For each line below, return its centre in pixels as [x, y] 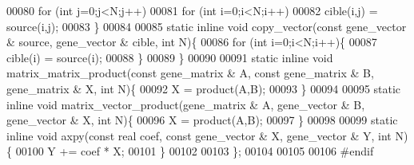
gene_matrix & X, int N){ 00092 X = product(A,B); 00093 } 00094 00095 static [204, 88]
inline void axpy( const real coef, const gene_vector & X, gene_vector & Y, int [199, 135]
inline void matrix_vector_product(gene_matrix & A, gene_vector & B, [186, 104]
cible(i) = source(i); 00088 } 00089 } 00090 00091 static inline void [170, 57]
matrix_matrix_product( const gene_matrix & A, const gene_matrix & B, [190, 73]
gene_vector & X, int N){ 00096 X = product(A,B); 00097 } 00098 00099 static [202, 120]
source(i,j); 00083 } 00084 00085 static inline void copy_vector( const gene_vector [207, 26]
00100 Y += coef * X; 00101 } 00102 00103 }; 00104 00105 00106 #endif [195, 151]
